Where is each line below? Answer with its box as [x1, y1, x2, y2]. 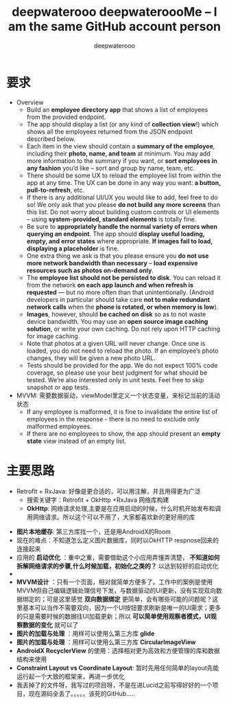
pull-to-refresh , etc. [26, 186, 85, 194]
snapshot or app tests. [26, 383, 91, 391]
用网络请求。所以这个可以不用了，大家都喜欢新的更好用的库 [26, 513, 195, 521]
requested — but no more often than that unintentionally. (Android [26, 288, 214, 296]
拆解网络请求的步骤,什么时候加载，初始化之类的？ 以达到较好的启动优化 [16, 562, 219, 570]
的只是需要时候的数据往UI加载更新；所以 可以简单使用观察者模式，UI [16, 612, 211, 620]
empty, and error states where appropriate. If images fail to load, [26, 236, 213, 245]
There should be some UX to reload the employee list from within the [26, 171, 221, 179]
